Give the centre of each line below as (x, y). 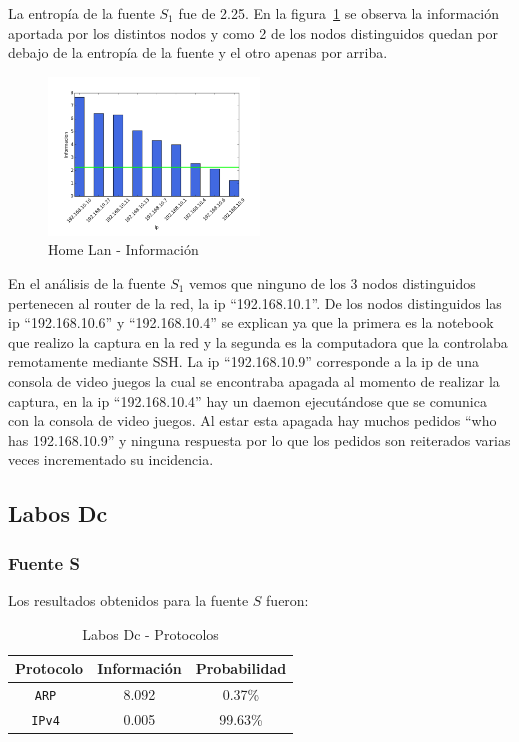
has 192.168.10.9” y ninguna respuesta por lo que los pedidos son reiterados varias (259, 439)
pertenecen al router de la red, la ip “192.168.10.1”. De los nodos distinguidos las (255, 302)
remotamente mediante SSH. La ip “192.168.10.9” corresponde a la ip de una (243, 361)
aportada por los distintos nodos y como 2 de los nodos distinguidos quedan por (253, 32)
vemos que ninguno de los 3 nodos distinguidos (332, 282)
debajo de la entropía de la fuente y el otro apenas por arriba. (198, 52)
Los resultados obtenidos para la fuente (128, 599)
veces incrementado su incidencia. (111, 459)
